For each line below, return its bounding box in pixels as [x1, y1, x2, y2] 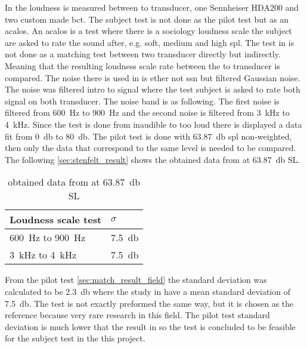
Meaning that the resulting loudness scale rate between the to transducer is [5, 59, 280, 72]
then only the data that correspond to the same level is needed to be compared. [5, 141, 296, 154]
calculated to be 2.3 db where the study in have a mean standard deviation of [5, 285, 290, 297]
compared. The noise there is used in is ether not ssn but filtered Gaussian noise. [5, 71, 300, 84]
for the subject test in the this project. [5, 332, 145, 344]
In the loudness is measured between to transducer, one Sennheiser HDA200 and [5, 1, 299, 13]
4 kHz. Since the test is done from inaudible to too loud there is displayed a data [5, 118, 302, 130]
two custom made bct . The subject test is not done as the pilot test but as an [5, 13, 289, 25]
